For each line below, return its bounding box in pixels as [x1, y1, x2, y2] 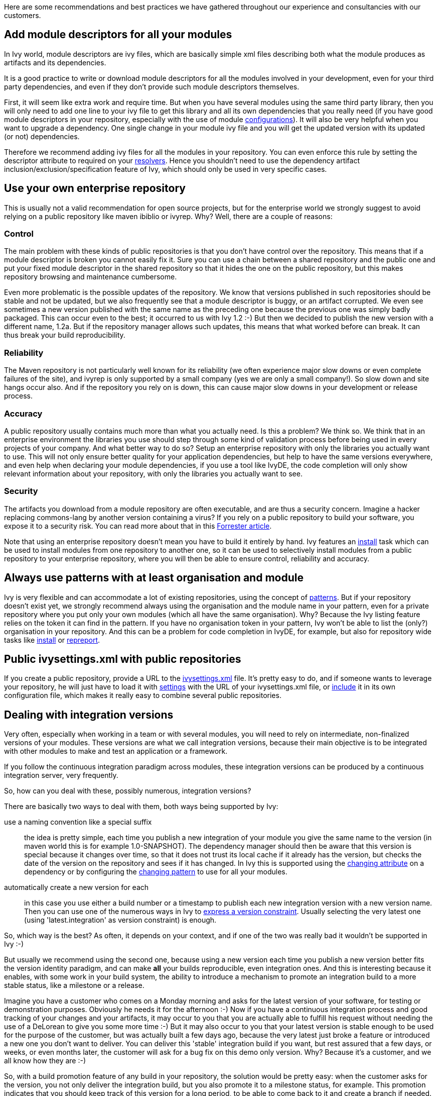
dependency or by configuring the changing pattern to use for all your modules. [24, 867, 287, 876]
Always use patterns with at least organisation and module [4, 571, 304, 584]
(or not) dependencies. [4, 132, 80, 141]
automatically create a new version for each [4, 883, 149, 892]
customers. [4, 11, 41, 20]
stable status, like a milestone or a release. [4, 981, 144, 990]
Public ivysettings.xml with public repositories [4, 652, 241, 665]
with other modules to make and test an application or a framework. [4, 747, 228, 756]
